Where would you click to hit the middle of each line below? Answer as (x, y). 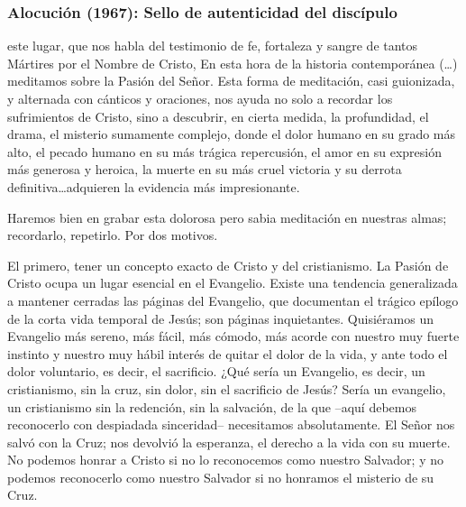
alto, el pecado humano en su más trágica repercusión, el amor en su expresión (224, 151)
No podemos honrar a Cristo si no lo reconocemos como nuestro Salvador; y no (225, 460)
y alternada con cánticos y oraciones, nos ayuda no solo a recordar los (200, 98)
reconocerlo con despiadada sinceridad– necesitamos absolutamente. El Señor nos (231, 424)
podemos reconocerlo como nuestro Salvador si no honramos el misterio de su (221, 477)
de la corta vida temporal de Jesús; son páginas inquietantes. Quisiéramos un (220, 318)
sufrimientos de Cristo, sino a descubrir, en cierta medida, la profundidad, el (218, 116)
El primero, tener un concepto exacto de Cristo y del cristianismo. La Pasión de (228, 265)
